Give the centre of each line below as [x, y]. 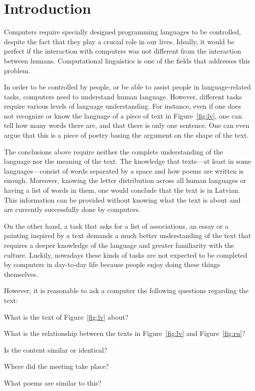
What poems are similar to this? [53, 382]
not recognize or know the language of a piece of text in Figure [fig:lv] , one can [123, 115]
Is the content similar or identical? [56, 349]
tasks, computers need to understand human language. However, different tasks [123, 96]
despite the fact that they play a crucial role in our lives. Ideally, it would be [119, 41]
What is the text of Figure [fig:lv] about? [66, 316]
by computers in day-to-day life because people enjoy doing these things [112, 264]
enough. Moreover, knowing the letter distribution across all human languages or [125, 180]
